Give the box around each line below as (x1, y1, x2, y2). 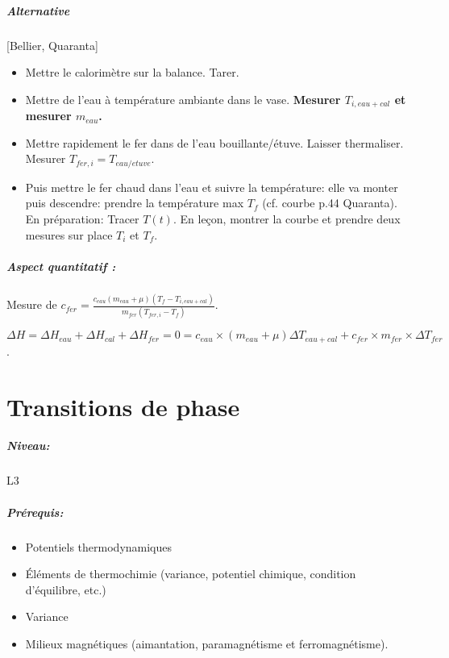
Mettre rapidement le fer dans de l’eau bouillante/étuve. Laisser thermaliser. (25, 134, 404, 151)
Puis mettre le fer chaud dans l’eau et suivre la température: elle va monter (25, 178, 398, 195)
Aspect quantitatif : (6, 257, 116, 274)
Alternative (6, 2, 70, 19)
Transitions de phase (6, 389, 240, 423)
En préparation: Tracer (25, 210, 139, 227)
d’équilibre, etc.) (25, 581, 106, 598)
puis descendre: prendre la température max (25, 194, 244, 211)
